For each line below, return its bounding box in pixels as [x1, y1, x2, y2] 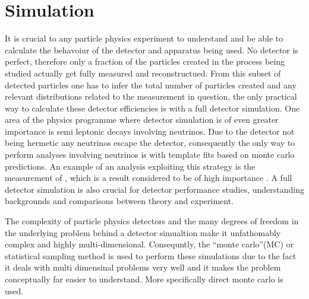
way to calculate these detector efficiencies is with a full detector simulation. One [5, 101, 300, 114]
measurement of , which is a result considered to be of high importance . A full [5, 171, 292, 184]
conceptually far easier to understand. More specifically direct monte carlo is [5, 273, 283, 285]
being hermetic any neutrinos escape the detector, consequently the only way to [5, 136, 295, 149]
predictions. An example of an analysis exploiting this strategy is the [5, 160, 256, 172]
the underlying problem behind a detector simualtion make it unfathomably [5, 226, 281, 238]
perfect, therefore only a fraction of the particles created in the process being [5, 55, 285, 68]
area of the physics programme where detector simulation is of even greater [5, 113, 279, 126]
